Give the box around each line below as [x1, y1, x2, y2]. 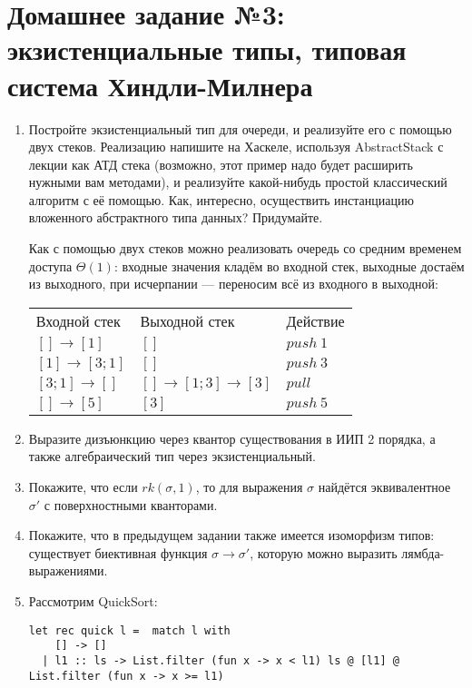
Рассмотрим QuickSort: [28, 592, 158, 610]
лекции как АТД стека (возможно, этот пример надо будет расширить [28, 154, 413, 173]
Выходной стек [140, 310, 235, 331]
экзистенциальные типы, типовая [7, 31, 407, 68]
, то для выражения [195, 477, 303, 496]
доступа [28, 256, 73, 275]
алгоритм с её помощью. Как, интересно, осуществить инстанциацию [28, 190, 414, 209]
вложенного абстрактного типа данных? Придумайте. [28, 208, 323, 227]
